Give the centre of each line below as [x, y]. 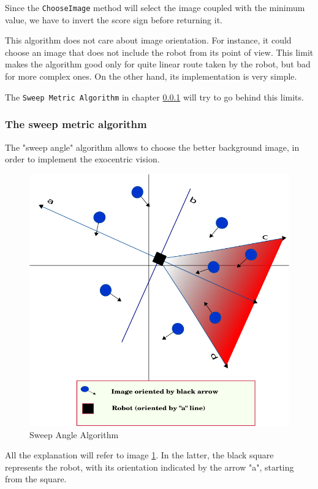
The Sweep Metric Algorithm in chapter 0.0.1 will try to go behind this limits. [154, 97]
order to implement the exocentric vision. [82, 159]
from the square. [36, 479]
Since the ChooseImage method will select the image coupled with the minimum [155, 7]
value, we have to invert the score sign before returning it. [114, 19]
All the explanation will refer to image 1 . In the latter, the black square [139, 455]
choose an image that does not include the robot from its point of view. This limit [159, 52]
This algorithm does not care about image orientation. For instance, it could [148, 40]
